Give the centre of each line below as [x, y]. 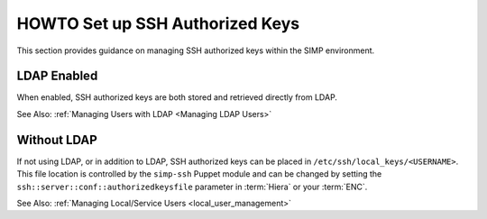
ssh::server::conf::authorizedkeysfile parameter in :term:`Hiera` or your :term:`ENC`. [192, 187]
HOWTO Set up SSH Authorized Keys [158, 23]
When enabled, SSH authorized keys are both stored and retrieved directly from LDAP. [177, 97]
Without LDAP [57, 140]
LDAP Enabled [57, 76]
